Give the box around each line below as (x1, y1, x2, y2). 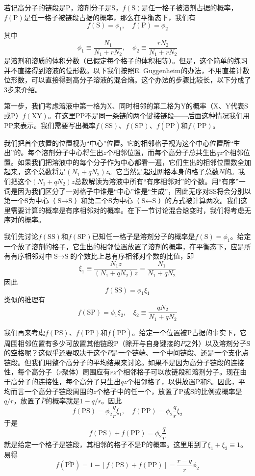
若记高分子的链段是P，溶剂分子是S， (4, 2, 123, 12)
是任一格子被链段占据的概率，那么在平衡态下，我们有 (24, 12, 196, 22)
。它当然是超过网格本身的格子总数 (109, 166, 219, 177)
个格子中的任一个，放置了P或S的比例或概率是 (96, 386, 242, 396)
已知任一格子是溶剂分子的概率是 (92, 231, 195, 241)
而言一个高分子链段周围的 (10, 386, 93, 396)
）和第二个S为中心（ (74, 195, 140, 206)
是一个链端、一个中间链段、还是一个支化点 (111, 347, 249, 358)
